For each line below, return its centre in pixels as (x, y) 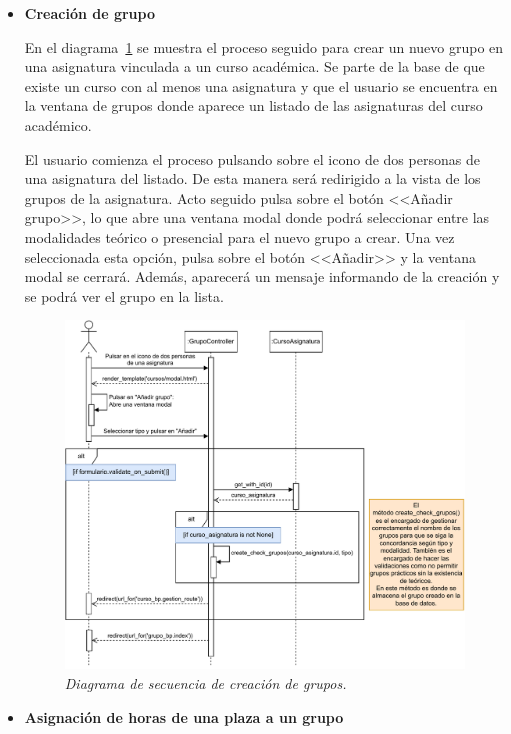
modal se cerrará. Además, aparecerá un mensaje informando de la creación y (262, 276)
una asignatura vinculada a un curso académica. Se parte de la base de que (254, 66)
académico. (58, 124)
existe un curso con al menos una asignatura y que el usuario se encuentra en (261, 85)
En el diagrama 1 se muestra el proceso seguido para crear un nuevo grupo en (264, 46)
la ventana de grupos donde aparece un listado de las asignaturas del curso (253, 105)
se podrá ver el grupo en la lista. (124, 295)
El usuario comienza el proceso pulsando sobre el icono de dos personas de (252, 158)
